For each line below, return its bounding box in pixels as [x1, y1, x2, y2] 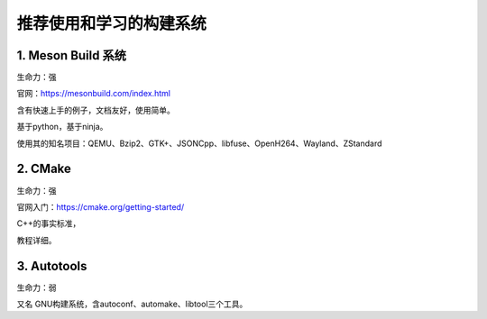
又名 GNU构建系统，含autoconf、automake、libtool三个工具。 [16, 298, 248, 309]
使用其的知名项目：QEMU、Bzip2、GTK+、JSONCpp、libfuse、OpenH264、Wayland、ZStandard [16, 138, 382, 149]
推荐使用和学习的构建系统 [16, 14, 207, 33]
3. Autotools [16, 258, 87, 274]
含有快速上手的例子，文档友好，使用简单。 [16, 105, 175, 115]
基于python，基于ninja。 [16, 122, 108, 132]
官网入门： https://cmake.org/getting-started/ [16, 201, 185, 212]
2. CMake [16, 161, 72, 177]
